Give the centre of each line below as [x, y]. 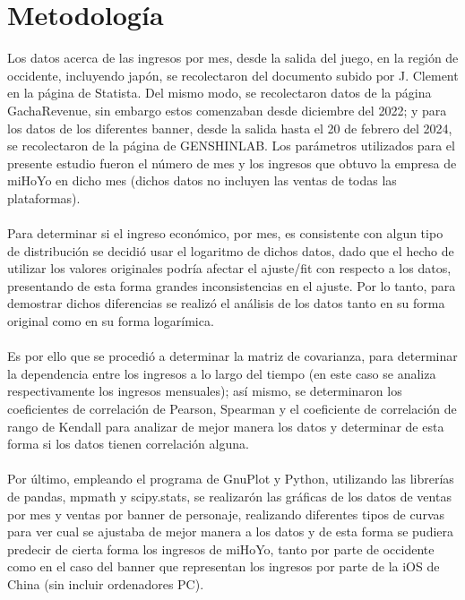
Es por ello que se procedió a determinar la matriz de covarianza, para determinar [232, 356]
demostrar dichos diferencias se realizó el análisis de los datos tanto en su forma [226, 303]
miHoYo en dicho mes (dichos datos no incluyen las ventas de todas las [202, 180]
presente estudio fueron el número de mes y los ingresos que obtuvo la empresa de [232, 163]
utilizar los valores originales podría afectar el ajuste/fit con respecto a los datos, [229, 268]
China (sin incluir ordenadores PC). [106, 583]
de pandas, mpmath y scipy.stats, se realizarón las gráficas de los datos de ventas [229, 496]
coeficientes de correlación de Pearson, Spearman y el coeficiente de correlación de [232, 408]
